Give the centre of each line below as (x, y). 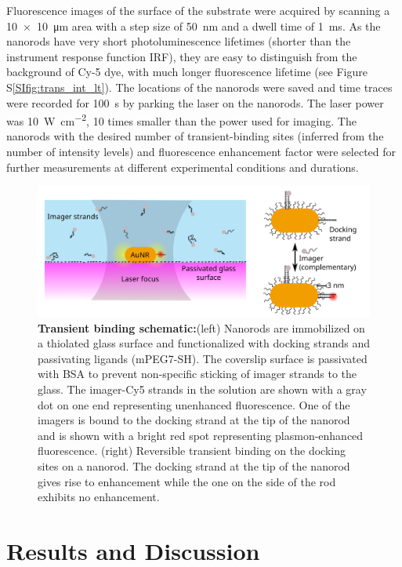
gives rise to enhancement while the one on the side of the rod (187, 481)
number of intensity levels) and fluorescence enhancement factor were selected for (201, 151)
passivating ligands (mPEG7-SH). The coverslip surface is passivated (203, 358)
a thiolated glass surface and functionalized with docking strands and (204, 343)
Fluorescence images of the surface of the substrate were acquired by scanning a (198, 10)
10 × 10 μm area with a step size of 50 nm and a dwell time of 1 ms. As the (194, 25)
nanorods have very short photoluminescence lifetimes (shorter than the (179, 41)
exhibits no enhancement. (99, 497)
